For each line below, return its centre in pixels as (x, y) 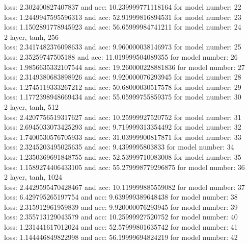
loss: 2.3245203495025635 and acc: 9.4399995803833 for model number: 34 (119, 147)
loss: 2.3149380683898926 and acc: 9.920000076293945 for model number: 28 (123, 77)
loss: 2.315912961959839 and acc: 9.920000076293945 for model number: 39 (121, 206)
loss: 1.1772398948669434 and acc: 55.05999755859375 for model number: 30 (123, 97)
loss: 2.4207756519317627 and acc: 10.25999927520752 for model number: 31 (123, 117)
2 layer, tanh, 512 (31, 106)
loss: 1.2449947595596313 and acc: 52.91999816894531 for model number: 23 (123, 17)
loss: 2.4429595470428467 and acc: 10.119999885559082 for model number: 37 (124, 187)
